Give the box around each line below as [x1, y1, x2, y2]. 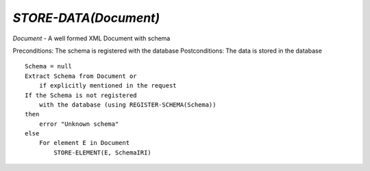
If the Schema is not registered [25, 91, 137, 99]
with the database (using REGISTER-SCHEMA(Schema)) [38, 101, 217, 109]
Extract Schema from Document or [25, 72, 137, 80]
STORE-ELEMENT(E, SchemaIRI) [53, 148, 152, 157]
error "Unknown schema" [38, 120, 119, 128]
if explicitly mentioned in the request [38, 82, 177, 90]
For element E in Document [38, 139, 130, 147]
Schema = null [25, 62, 72, 70]
